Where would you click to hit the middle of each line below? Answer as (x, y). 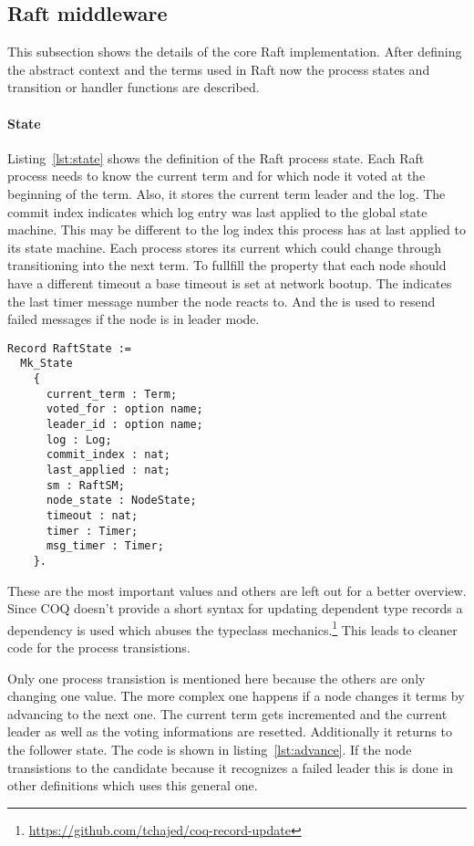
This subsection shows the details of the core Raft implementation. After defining (235, 52)
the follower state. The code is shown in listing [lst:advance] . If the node (210, 749)
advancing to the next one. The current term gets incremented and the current (227, 713)
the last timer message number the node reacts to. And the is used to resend (222, 301)
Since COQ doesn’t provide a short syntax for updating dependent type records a (235, 608)
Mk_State (46, 364)
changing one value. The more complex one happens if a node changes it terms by (236, 696)
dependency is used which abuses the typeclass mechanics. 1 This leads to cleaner (232, 628)
